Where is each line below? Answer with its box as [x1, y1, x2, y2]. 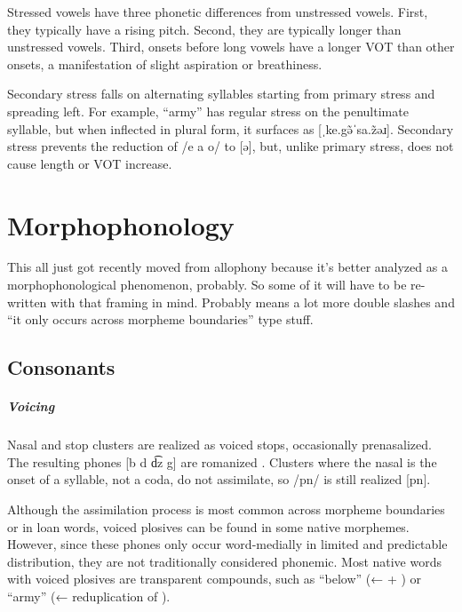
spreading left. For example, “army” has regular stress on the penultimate [7, 101, 409, 120]
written [7, 292, 47, 311]
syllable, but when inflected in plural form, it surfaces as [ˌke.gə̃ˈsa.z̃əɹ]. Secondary [7, 119, 454, 138]
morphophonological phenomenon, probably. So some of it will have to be [7, 275, 407, 294]
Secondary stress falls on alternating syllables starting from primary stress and [7, 84, 435, 103]
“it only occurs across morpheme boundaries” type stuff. [7, 310, 314, 329]
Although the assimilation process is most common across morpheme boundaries [7, 499, 445, 518]
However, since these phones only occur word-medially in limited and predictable [7, 535, 448, 553]
